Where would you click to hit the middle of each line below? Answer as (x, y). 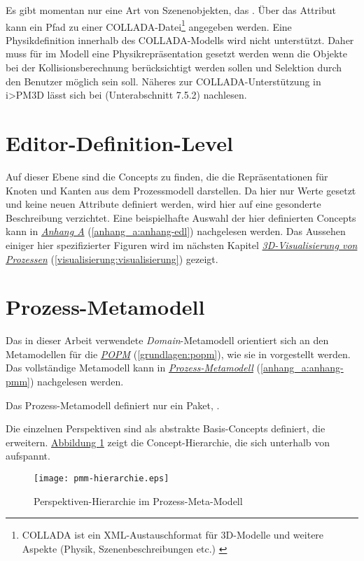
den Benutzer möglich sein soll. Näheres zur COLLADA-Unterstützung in (163, 81)
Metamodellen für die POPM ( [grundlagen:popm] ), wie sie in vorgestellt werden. (178, 354)
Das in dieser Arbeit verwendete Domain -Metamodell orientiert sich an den (167, 340)
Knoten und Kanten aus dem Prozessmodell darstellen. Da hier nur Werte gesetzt (181, 190)
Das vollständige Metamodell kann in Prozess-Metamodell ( (133, 368)
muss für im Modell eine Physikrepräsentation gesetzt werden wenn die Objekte (176, 54)
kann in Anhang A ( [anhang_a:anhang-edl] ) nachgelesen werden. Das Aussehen (176, 231)
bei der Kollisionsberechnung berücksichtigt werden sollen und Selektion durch (174, 68)
